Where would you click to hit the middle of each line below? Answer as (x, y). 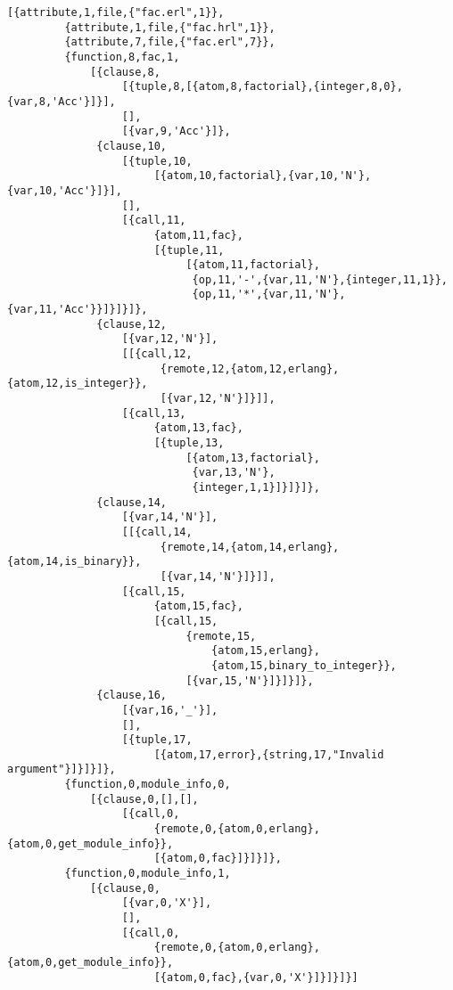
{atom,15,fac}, (198, 606)
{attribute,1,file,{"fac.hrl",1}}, (170, 27)
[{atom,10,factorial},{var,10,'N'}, (263, 176)
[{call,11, (154, 221)
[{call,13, (154, 413)
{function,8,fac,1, (122, 57)
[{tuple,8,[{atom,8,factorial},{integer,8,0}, (262, 87)
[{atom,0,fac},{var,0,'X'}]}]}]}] (256, 977)
